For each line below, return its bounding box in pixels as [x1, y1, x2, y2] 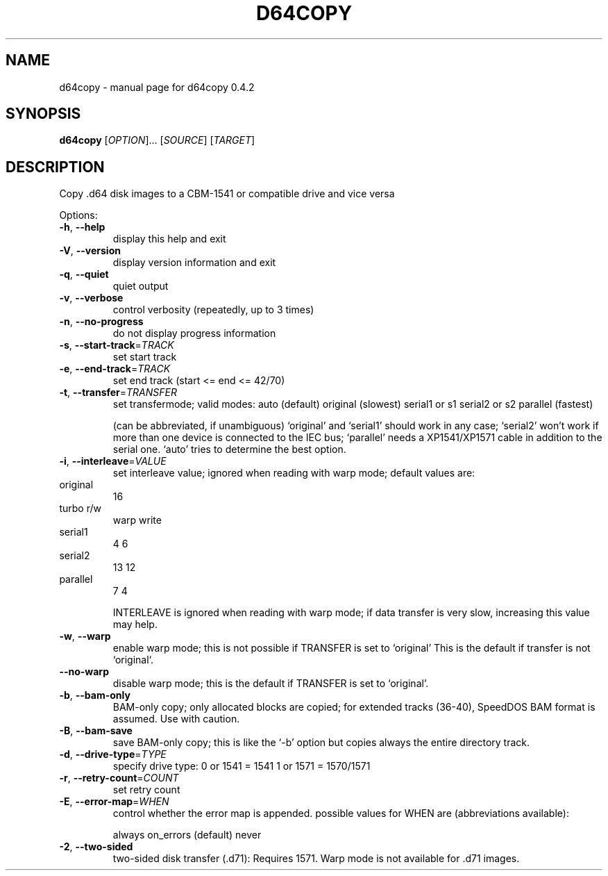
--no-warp [59, 666, 109, 678]
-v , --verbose [59, 292, 124, 304]
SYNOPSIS [6, 105, 81, 123]
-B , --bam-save [59, 725, 133, 737]
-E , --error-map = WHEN [59, 795, 169, 808]
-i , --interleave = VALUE [59, 455, 167, 468]
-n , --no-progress [59, 315, 144, 328]
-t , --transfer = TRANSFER [59, 386, 177, 399]
